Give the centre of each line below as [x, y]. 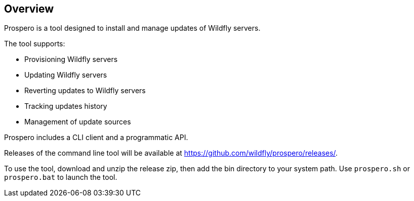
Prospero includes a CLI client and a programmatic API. [96, 138]
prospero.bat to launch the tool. [61, 177]
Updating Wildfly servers [66, 75]
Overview [29, 9]
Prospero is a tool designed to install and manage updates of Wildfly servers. [132, 28]
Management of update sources [78, 122]
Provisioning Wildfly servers [71, 59]
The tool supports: [35, 44]
